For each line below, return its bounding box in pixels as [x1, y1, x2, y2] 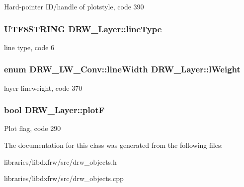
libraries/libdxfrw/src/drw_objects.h [4, 156, 117, 167]
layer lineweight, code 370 [4, 82, 82, 93]
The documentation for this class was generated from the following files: [4, 140, 223, 150]
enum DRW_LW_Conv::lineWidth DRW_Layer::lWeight [4, 63, 241, 75]
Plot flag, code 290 [4, 123, 61, 133]
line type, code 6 [4, 42, 55, 52]
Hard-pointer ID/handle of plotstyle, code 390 [4, 1, 144, 11]
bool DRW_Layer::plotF [4, 104, 105, 116]
